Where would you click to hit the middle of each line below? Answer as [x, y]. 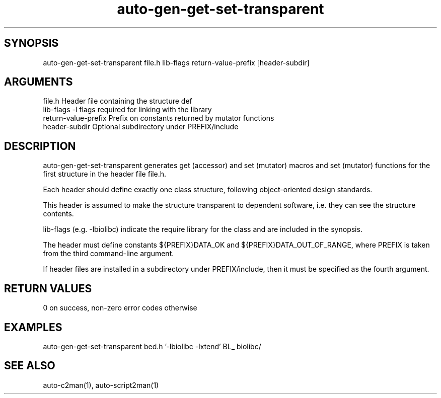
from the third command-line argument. [108, 254]
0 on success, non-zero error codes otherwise [120, 308]
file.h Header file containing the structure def [118, 101]
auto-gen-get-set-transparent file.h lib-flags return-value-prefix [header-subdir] [176, 62]
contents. [58, 214]
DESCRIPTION [40, 146]
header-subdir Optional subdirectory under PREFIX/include [141, 127]
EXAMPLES [33, 327]
